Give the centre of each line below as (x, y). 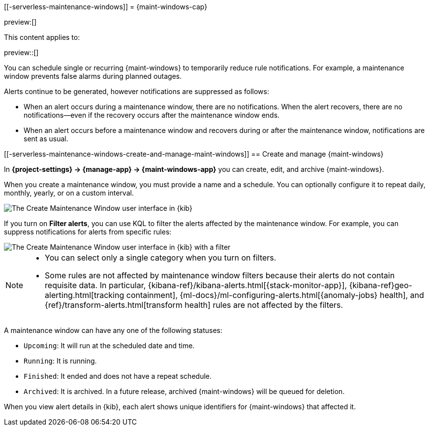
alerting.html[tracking (85, 295)
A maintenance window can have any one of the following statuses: (113, 330)
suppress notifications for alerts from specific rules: (88, 232)
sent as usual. (46, 139)
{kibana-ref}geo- (381, 285)
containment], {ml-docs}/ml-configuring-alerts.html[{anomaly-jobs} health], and (275, 295)
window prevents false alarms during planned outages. (93, 76)
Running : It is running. (60, 361)
